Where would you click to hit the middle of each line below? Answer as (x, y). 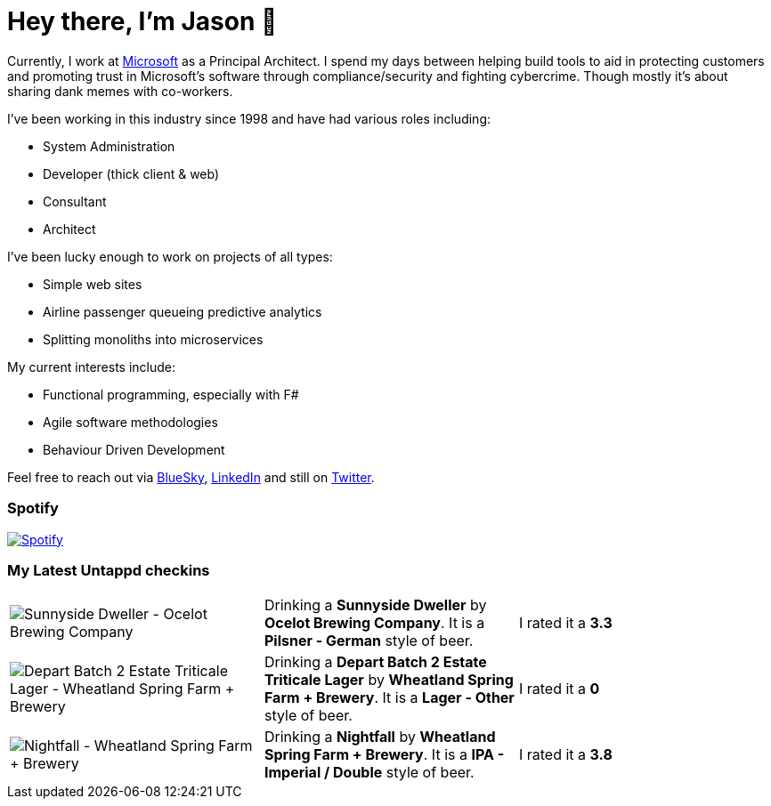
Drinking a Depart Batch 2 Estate (375, 662)
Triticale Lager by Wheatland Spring (389, 680)
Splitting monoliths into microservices (153, 339)
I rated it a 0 (559, 689)
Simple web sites (93, 284)
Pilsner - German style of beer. (369, 641)
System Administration (109, 146)
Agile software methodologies (130, 422)
